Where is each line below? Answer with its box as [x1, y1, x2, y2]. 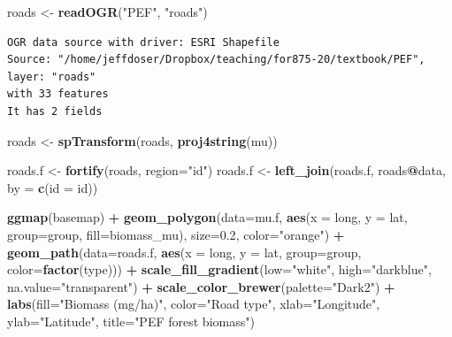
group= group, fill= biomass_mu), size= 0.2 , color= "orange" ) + [7, 225, 345, 243]
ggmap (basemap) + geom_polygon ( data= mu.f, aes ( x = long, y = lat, [7, 208, 408, 226]
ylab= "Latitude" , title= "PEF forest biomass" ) [7, 311, 255, 330]
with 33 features [7, 88, 109, 101]
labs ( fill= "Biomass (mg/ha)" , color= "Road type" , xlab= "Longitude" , [7, 295, 380, 313]
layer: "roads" [7, 70, 96, 83]
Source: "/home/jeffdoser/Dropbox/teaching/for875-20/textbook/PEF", [7, 53, 425, 66]
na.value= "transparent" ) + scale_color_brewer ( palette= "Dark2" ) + [7, 277, 395, 295]
